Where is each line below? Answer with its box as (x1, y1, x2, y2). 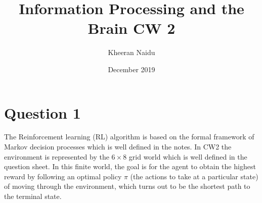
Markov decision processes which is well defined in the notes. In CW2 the (4, 141, 232, 152)
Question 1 (4, 102, 81, 123)
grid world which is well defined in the (128, 151, 247, 162)
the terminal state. (4, 191, 62, 201)
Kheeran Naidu (108, 47, 155, 58)
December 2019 (108, 64, 155, 74)
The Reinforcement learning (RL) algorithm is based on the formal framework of (4, 131, 254, 142)
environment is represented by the (4, 151, 109, 162)
